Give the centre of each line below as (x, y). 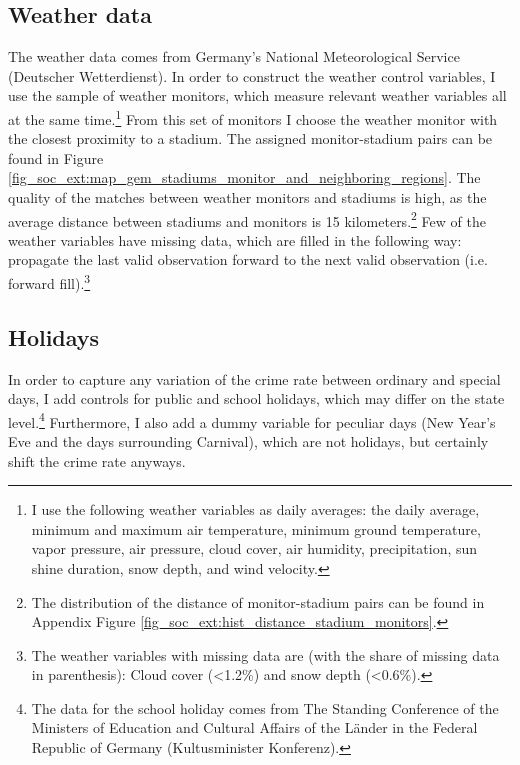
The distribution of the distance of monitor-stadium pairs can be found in (258, 601)
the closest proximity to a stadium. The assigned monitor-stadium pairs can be (250, 138)
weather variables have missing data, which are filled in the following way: (235, 239)
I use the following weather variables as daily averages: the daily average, (255, 509)
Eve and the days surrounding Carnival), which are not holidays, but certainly (248, 440)
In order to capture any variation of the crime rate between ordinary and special (254, 378)
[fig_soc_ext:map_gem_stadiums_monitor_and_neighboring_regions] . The (244, 177)
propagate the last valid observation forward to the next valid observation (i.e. (248, 259)
